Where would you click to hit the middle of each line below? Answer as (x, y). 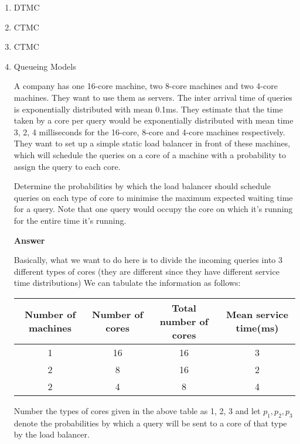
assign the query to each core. (67, 166)
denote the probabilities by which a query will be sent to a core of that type (150, 423)
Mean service (257, 315)
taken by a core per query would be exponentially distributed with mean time (154, 120)
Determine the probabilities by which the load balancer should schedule (142, 186)
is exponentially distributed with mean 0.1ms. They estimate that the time (148, 109)
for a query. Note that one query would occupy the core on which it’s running (153, 209)
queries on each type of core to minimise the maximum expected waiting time (153, 197)
